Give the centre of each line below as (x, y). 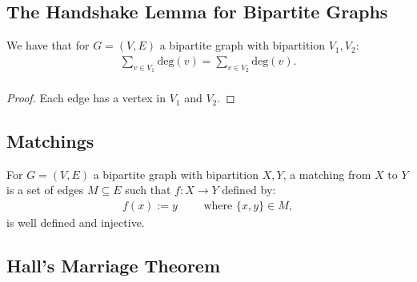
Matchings (50, 141)
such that (148, 190)
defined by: (249, 190)
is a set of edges (45, 190)
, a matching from (327, 174)
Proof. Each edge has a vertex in (86, 98)
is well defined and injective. (76, 222)
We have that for (48, 45)
